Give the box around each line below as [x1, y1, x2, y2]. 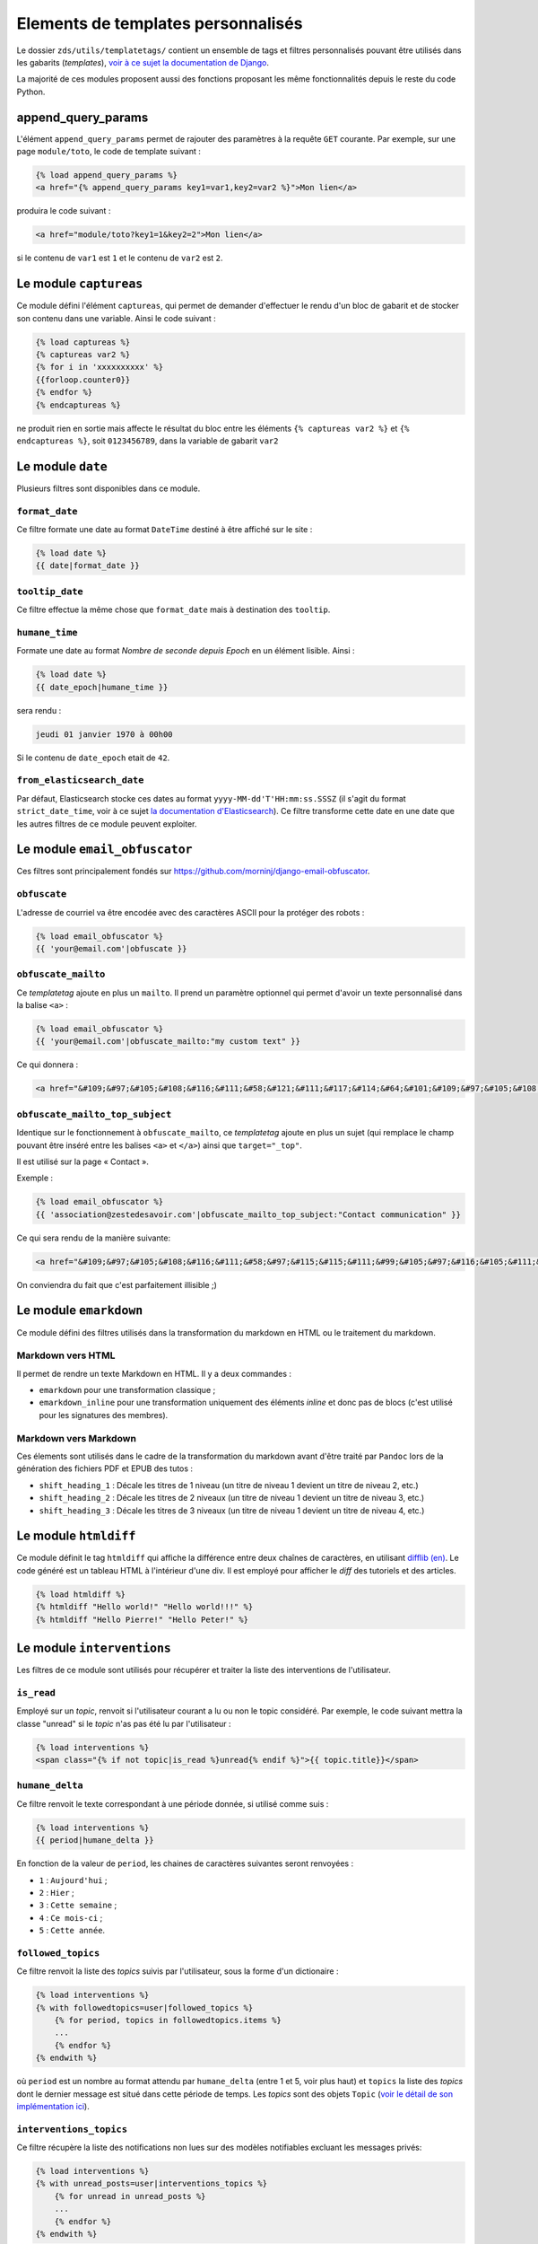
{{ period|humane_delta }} [35, 1836, 154, 1845]
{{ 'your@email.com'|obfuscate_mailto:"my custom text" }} [35, 1037, 300, 1047]
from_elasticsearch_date [16, 775, 144, 786]
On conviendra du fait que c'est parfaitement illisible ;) [16, 1279, 217, 1290]
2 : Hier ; [39, 1887, 75, 1898]
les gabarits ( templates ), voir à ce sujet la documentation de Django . [16, 57, 269, 67]
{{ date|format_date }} [35, 561, 141, 571]
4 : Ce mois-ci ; [39, 1912, 103, 1923]
